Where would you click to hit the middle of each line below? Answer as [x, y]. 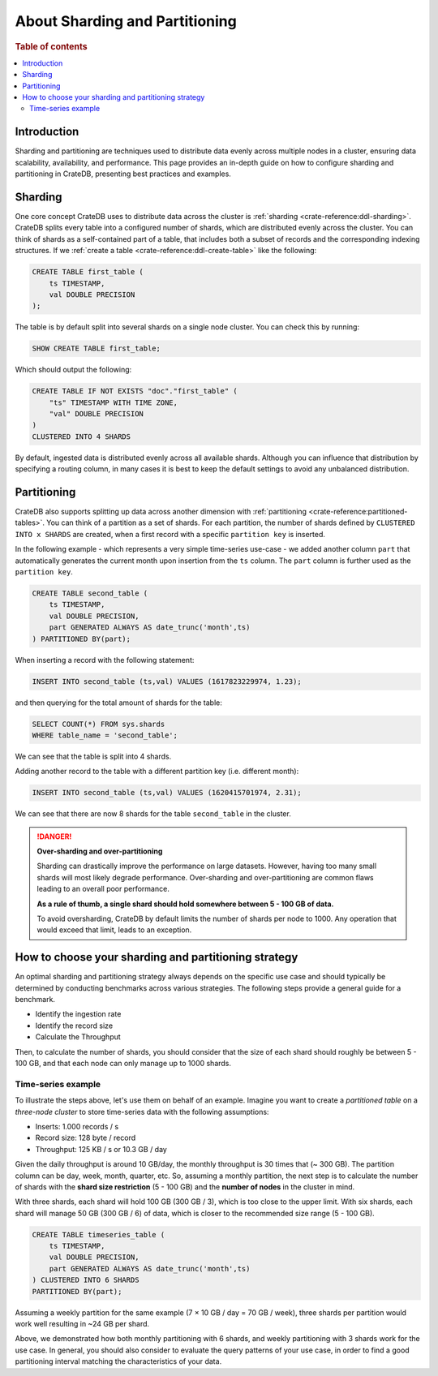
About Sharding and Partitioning [126, 21]
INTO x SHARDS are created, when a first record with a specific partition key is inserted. [170, 534]
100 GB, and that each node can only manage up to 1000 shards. [123, 1064]
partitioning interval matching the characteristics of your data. [118, 1361]
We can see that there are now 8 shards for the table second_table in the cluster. [153, 814]
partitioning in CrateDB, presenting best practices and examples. [123, 174]
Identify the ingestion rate [78, 1014]
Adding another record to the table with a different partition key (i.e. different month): [157, 772]
